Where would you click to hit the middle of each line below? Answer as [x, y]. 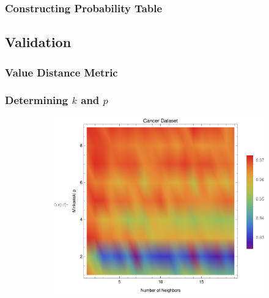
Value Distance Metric [61, 72]
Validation [38, 42]
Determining [37, 100]
